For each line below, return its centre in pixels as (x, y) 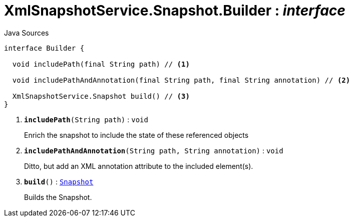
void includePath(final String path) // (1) (101, 64)
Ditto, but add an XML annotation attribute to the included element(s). (139, 166)
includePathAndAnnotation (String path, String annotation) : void (154, 150)
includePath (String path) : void (86, 119)
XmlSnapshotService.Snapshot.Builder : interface (175, 11)
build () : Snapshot (59, 181)
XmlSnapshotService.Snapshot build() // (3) (101, 96)
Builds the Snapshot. (58, 197)
